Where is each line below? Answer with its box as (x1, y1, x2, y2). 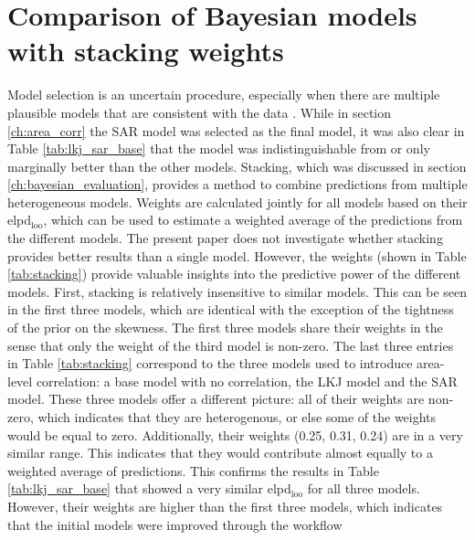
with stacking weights (7, 32, 284, 69)
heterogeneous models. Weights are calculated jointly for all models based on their (7, 192, 468, 211)
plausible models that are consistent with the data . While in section (7, 102, 392, 122)
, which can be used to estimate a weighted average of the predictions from (43, 210, 463, 229)
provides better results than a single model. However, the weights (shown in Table (7, 246, 467, 265)
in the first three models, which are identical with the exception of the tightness (7, 300, 454, 319)
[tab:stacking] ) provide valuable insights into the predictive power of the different (7, 264, 461, 283)
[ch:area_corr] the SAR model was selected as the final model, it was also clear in (7, 121, 465, 140)
